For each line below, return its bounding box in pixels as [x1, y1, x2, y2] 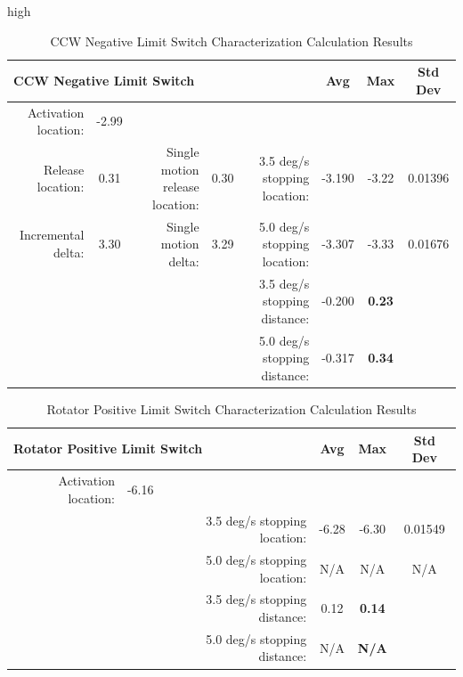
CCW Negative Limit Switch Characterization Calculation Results [50, 31, 413, 50]
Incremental [19, 225, 85, 244]
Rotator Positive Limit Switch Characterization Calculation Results [46, 400, 417, 419]
